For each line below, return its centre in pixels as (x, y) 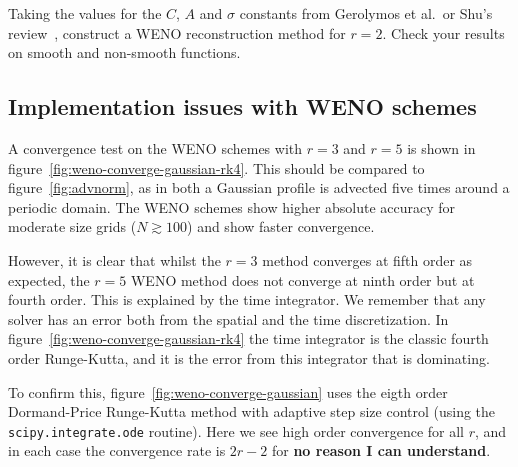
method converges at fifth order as (367, 259)
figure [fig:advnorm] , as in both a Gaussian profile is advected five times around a (259, 187)
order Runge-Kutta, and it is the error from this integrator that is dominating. (249, 357)
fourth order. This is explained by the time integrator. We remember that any (247, 299)
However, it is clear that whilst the (114, 259)
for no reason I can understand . (381, 450)
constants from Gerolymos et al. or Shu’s (366, 13)
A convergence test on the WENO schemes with (155, 147)
